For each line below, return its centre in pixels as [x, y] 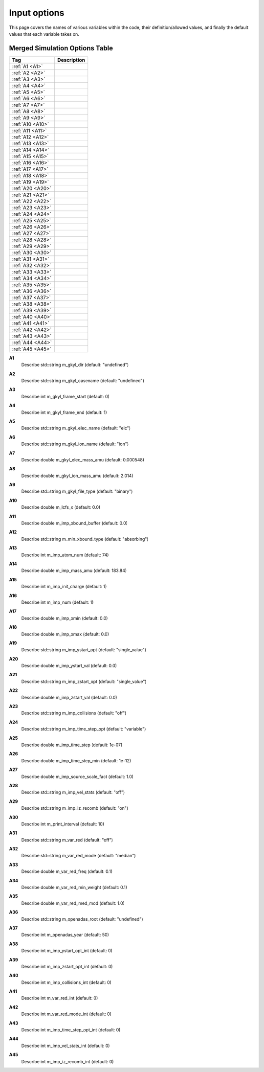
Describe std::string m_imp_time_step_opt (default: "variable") [84, 729]
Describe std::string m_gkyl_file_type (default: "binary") [77, 491]
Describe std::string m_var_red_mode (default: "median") [79, 856]
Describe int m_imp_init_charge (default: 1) [64, 587]
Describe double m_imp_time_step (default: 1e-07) [72, 745]
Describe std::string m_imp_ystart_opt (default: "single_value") [84, 650]
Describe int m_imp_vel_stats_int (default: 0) [66, 1046]
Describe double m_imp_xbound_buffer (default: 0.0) [75, 523]
